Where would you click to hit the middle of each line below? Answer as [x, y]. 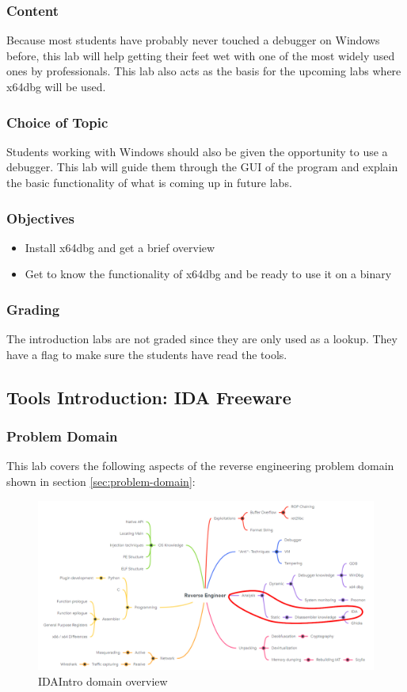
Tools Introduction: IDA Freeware [149, 397]
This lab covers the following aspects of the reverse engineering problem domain [200, 466]
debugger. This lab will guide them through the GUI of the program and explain [202, 167]
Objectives [40, 218]
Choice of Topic [57, 122]
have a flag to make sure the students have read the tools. [147, 354]
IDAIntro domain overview [103, 681]
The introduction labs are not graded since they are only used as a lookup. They [202, 339]
